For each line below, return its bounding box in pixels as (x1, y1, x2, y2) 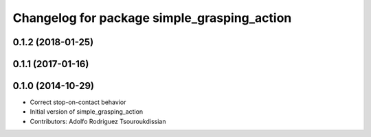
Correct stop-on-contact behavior (30, 98, 126, 106)
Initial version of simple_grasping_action (30, 108, 144, 116)
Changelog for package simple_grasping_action (12, 10, 292, 25)
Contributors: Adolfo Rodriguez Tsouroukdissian (30, 117, 166, 125)
